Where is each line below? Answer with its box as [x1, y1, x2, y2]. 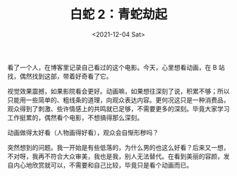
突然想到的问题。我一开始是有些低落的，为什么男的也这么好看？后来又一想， [7, 143, 230, 151]
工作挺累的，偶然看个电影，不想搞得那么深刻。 [7, 113, 143, 122]
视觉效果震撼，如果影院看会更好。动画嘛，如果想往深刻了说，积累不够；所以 [7, 87, 230, 95]
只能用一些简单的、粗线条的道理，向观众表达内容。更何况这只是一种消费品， [7, 96, 230, 104]
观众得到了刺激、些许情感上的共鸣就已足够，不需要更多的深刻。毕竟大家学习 [7, 104, 230, 113]
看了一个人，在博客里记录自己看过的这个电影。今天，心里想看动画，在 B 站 [7, 63, 226, 71]
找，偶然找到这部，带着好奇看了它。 [7, 72, 113, 80]
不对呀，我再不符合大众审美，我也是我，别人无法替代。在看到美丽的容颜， [7, 152, 224, 161]
